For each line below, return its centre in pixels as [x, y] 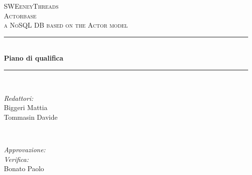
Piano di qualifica [34, 58]
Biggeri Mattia [26, 107]
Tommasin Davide [31, 117]
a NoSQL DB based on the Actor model [66, 25]
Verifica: [16, 159]
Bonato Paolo [24, 168]
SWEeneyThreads [31, 6]
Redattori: [19, 98]
